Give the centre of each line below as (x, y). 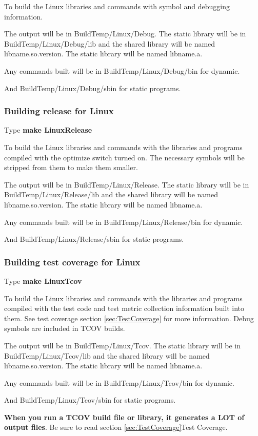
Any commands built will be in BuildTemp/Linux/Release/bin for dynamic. (124, 222)
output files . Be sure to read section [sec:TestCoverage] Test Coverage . (116, 427)
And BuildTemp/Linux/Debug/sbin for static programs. (93, 88)
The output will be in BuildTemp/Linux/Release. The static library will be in (127, 184)
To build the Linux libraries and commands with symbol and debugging (117, 6)
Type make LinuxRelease (48, 130)
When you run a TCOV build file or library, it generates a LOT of (124, 417)
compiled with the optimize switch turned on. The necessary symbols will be (124, 157)
